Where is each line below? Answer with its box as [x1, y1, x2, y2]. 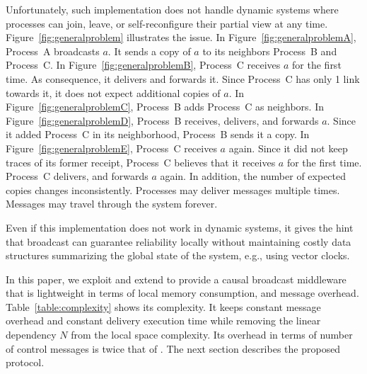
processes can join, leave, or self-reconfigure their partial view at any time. [6, 16, 328, 30]
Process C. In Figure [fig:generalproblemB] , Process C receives [6, 57, 281, 72]
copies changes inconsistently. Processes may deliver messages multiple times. [6, 182, 340, 197]
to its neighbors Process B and [202, 43, 337, 58]
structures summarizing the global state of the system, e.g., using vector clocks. [6, 248, 350, 263]
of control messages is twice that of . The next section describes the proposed [6, 341, 341, 356]
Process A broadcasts [6, 43, 100, 58]
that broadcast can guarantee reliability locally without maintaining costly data [6, 234, 351, 249]
